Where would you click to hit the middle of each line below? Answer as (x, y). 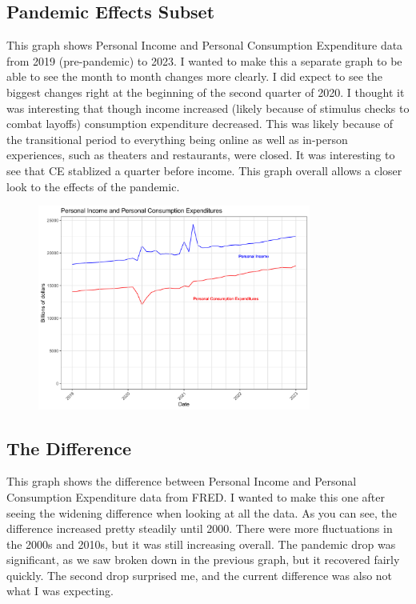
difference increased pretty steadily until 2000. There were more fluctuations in (200, 528)
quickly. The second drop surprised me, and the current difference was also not (200, 575)
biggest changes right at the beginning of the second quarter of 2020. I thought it (206, 92)
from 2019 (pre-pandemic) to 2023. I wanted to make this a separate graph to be (204, 60)
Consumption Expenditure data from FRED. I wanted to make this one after (196, 496)
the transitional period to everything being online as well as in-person (177, 139)
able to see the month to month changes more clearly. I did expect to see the (195, 76)
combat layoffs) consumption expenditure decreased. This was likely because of (200, 124)
